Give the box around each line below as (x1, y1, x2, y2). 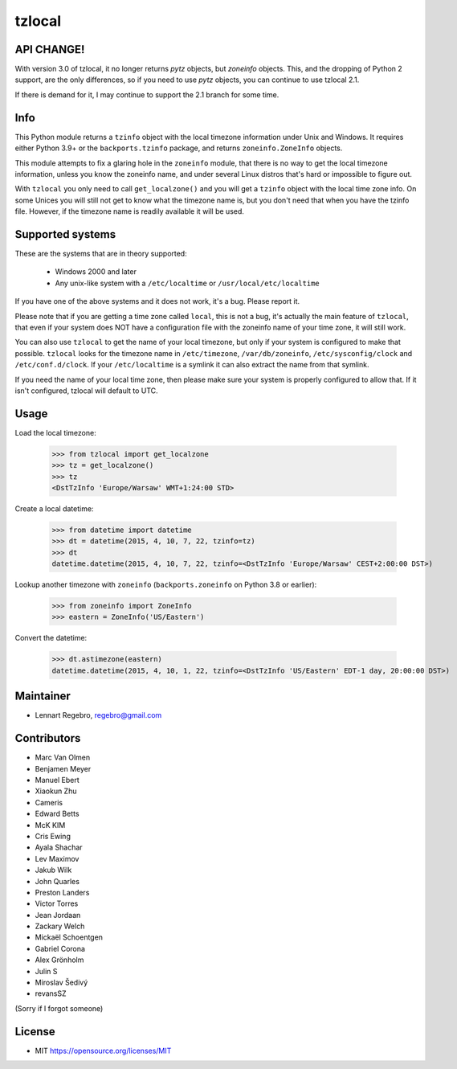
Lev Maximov (35, 854, 80, 863)
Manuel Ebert (35, 776, 80, 785)
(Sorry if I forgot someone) (14, 1003, 104, 1013)
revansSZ (35, 989, 67, 998)
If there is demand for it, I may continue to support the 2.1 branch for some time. (14, 89, 280, 100)
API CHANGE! (14, 43, 85, 56)
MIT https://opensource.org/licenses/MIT (35, 1046, 172, 1055)
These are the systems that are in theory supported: (14, 249, 188, 258)
